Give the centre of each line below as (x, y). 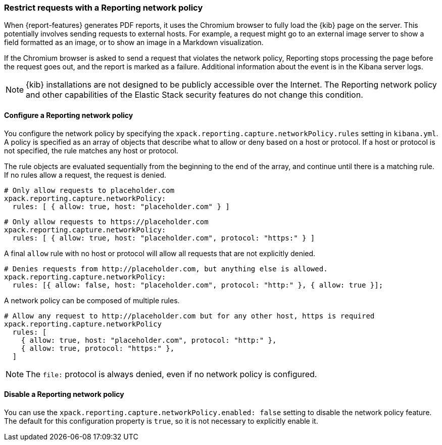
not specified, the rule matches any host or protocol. (91, 150)
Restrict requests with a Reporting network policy (104, 8)
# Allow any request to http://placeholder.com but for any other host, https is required (189, 316)
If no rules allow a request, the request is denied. (85, 175)
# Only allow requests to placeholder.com (89, 190)
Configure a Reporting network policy (69, 115)
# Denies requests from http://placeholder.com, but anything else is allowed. (166, 269)
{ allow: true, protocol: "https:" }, (98, 348)
